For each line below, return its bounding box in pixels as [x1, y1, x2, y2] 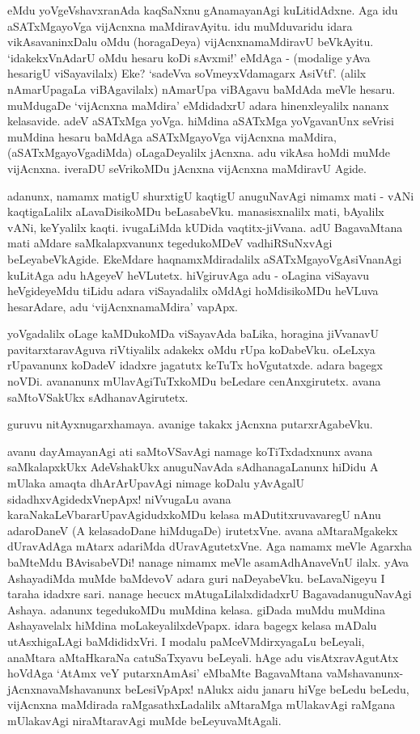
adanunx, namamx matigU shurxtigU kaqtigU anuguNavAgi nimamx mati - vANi [7, 187, 414, 204]
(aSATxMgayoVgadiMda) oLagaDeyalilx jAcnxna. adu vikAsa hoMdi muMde [7, 144, 391, 161]
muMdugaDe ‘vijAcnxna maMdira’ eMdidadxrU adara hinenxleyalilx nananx [7, 96, 389, 113]
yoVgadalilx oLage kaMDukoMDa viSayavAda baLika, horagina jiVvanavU [7, 325, 380, 342]
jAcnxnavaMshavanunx [7, 680, 121, 697]
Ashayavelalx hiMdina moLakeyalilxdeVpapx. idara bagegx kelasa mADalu [7, 617, 377, 634]
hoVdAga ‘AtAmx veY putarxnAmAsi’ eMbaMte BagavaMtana [7, 664, 323, 681]
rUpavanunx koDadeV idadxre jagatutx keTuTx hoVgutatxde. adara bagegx [7, 356, 383, 373]
